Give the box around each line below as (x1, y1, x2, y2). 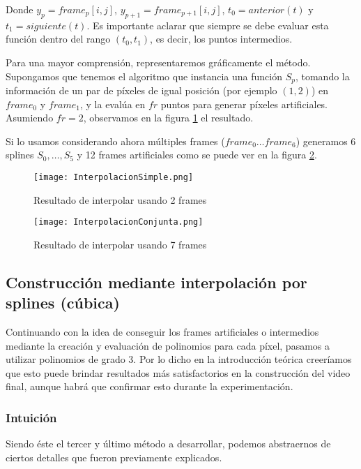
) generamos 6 (295, 133, 356, 148)
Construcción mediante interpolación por (6, 271, 307, 292)
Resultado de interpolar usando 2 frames (33, 192, 207, 207)
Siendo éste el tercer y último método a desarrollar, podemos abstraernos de (6, 436, 331, 451)
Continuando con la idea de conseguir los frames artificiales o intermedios (6, 325, 319, 339)
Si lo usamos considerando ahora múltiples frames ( (6, 133, 225, 148)
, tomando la (295, 68, 350, 83)
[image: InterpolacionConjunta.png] (33, 217, 203, 228)
